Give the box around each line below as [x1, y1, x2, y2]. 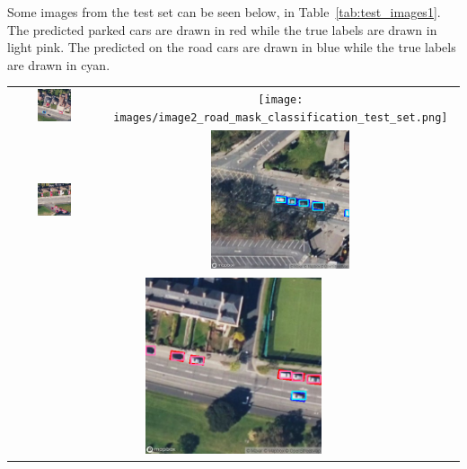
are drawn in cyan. [7, 55, 110, 74]
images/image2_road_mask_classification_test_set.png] [113, 111, 448, 124]
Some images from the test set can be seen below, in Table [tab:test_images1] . [7, 3, 441, 21]
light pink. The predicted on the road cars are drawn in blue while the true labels [7, 38, 456, 57]
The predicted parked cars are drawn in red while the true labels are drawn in [7, 20, 437, 39]
